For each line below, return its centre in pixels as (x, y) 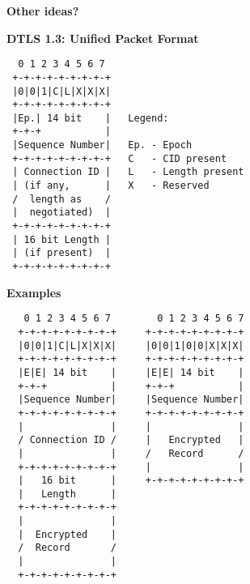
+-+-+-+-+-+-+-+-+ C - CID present (120, 158)
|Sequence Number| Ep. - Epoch (102, 145)
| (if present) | (61, 253)
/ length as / (61, 199)
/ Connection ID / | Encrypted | (131, 440)
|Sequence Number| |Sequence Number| (131, 400)
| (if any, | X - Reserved (111, 186)
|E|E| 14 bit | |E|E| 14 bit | (131, 372)
